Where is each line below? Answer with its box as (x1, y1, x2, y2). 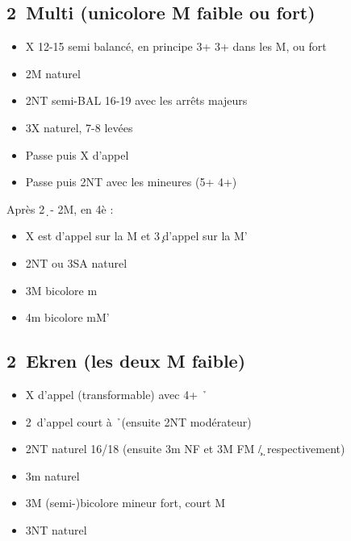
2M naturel (25, 65, 81, 81)
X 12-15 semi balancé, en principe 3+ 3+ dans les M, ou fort (25, 38, 327, 55)
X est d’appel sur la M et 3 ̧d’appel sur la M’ (25, 227, 248, 244)
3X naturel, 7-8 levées (25, 119, 133, 135)
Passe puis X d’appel (25, 146, 129, 163)
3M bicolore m (25, 281, 98, 298)
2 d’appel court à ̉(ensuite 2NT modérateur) (25, 413, 252, 430)
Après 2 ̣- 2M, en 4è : (6, 200, 114, 217)
